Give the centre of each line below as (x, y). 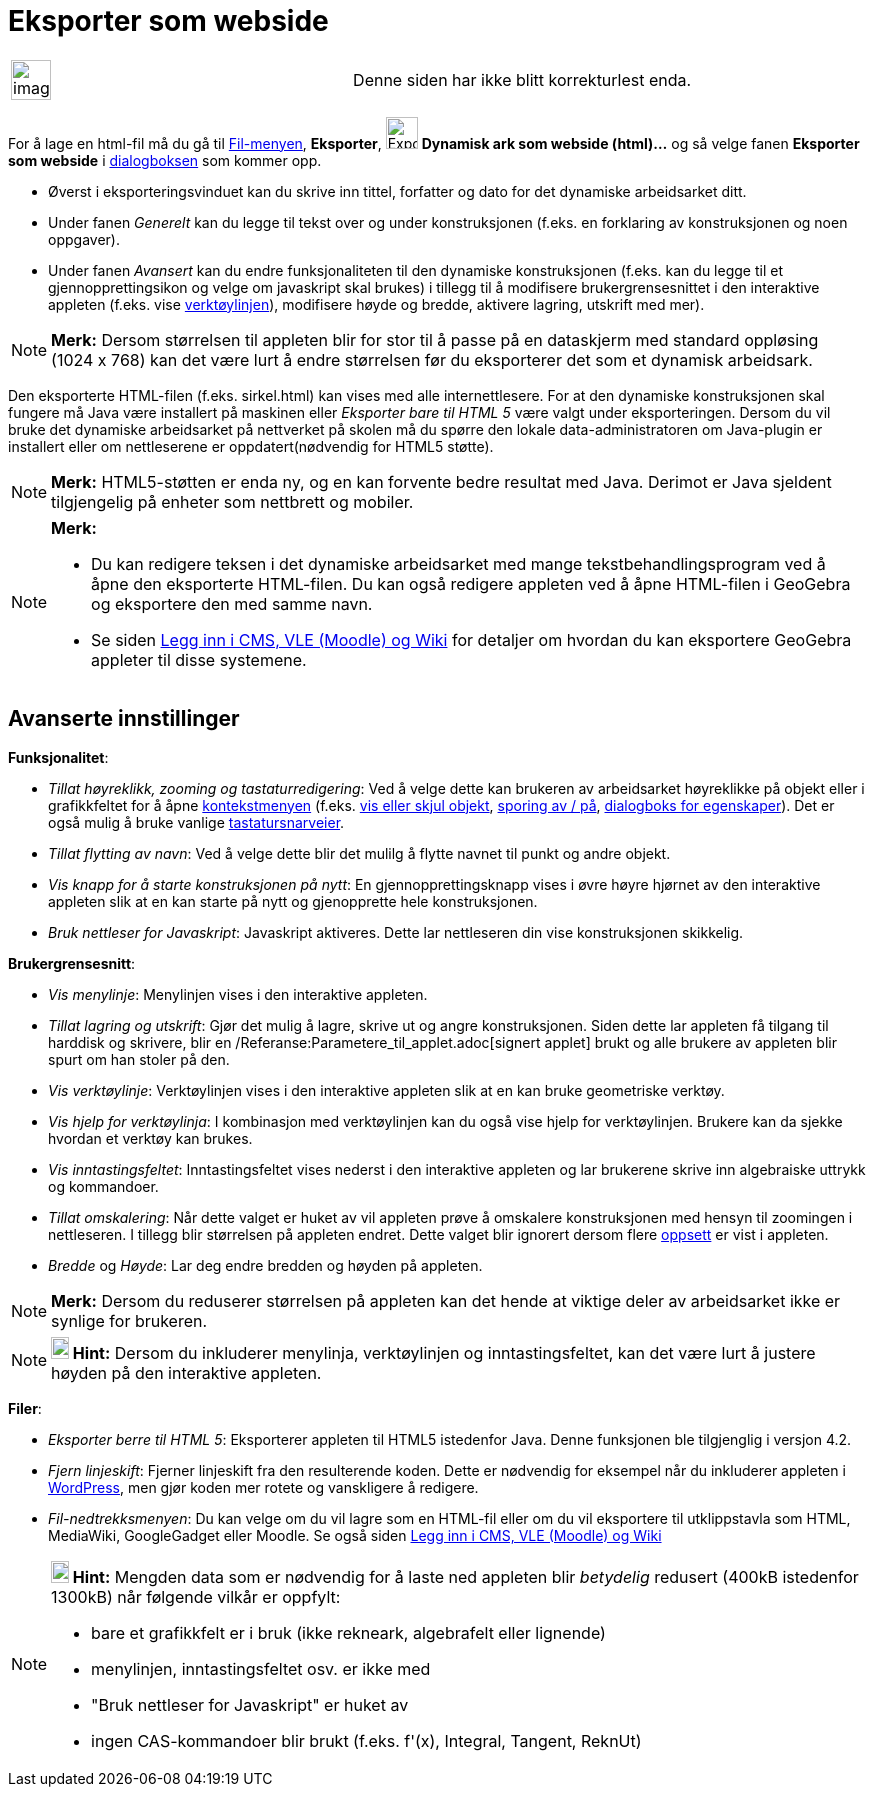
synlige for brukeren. (129, 1320)
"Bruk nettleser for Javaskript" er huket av (250, 1704)
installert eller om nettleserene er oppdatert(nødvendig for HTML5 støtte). (251, 446)
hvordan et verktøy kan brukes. (150, 1138)
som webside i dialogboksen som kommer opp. (165, 160)
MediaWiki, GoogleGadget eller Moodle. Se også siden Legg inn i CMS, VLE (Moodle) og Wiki (355, 1535)
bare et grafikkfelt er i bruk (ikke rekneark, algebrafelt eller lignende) (348, 1632)
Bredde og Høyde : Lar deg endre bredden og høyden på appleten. (265, 1265)
